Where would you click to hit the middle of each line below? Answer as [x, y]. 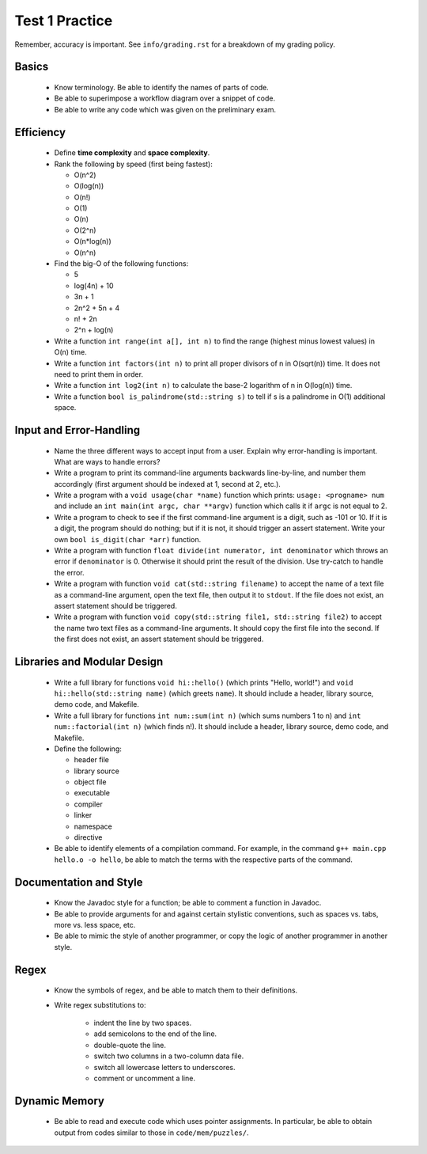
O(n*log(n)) [93, 241]
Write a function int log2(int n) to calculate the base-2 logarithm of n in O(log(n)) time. [203, 385]
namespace [93, 826]
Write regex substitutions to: [100, 1004]
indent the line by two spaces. [143, 1023]
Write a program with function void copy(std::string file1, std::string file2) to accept [218, 617]
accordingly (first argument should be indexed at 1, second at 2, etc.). [167, 484]
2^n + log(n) [94, 330]
